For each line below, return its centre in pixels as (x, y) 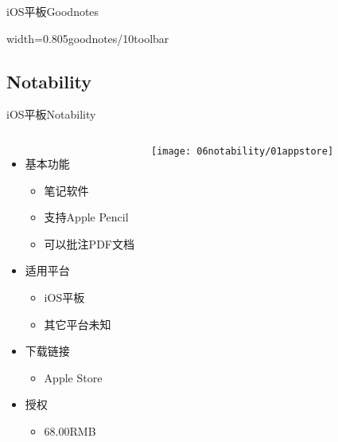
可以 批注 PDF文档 (89, 243)
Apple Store (73, 377)
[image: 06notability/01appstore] (242, 151)
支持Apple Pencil (86, 217)
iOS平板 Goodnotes (53, 11)
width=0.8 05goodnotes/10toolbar (88, 38)
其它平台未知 (78, 324)
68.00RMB (70, 430)
